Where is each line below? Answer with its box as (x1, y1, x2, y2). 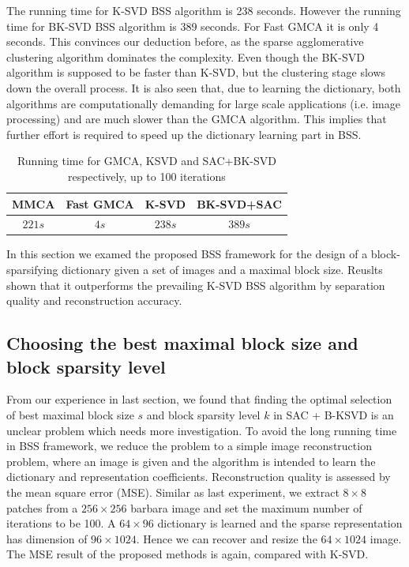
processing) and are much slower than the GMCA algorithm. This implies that (6, 111, 387, 127)
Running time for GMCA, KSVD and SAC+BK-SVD (17, 152, 276, 169)
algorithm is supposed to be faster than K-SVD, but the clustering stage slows (6, 64, 386, 81)
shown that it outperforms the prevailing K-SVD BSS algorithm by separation (6, 276, 385, 293)
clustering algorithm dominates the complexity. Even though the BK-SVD (6, 48, 365, 65)
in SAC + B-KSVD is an (273, 407, 394, 423)
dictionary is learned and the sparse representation (157, 515, 403, 531)
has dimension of (6, 530, 88, 546)
